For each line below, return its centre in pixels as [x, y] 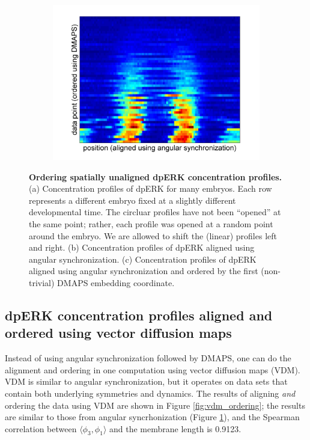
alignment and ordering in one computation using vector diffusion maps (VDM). [153, 369]
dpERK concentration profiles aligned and [139, 315]
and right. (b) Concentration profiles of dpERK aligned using [142, 247]
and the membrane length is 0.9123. [175, 428]
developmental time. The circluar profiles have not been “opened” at [155, 212]
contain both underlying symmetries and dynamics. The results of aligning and [150, 393]
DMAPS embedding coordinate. [116, 282]
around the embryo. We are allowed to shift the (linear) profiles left [153, 235]
